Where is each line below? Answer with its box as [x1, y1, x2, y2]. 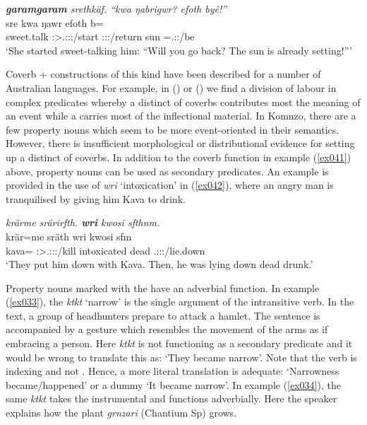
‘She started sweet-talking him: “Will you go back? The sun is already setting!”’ [6, 42, 352, 57]
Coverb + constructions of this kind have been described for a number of [6, 66, 321, 81]
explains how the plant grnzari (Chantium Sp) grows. [6, 405, 237, 420]
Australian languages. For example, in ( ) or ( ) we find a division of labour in [6, 80, 337, 95]
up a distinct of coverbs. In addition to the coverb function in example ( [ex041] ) [6, 149, 351, 164]
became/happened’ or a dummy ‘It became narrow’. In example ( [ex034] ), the [6, 377, 341, 392]
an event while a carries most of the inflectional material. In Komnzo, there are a [6, 108, 356, 123]
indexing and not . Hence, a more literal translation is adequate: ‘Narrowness [6, 363, 339, 378]
